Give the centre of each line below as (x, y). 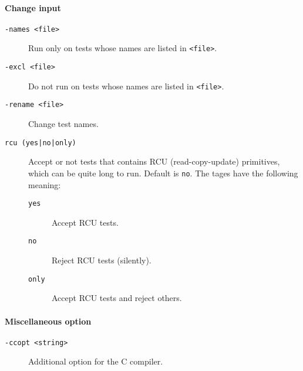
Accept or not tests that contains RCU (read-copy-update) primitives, (154, 161)
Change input (33, 7)
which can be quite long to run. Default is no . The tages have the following (163, 173)
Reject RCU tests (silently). (102, 260)
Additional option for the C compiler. (96, 361)
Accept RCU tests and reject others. (117, 298)
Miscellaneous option (48, 321)
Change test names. (63, 124)
